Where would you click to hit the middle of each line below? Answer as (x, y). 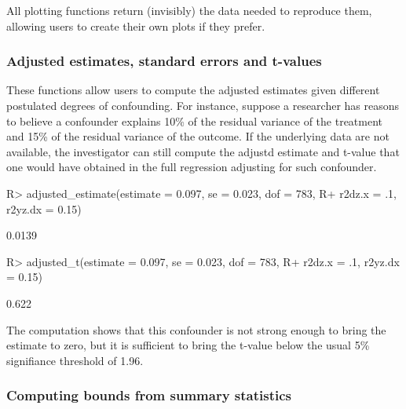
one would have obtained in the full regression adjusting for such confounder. (192, 167)
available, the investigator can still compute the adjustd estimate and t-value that (203, 151)
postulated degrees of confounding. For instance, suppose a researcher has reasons (203, 105)
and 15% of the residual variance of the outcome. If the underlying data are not (198, 136)
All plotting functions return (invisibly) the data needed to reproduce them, (189, 10)
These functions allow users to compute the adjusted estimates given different (193, 90)
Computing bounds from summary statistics (149, 395)
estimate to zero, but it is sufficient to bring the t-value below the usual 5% (188, 345)
